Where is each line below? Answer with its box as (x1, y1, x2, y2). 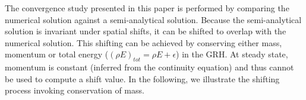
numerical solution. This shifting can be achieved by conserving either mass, (5, 36, 282, 49)
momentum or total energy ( (5, 48, 109, 60)
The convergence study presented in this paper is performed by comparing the (5, 2, 289, 14)
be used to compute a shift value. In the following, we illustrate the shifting (5, 72, 280, 85)
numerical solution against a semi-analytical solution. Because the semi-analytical (5, 13, 302, 25)
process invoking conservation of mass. (5, 84, 144, 96)
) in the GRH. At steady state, (176, 48, 288, 60)
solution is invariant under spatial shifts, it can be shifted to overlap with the (5, 25, 286, 37)
